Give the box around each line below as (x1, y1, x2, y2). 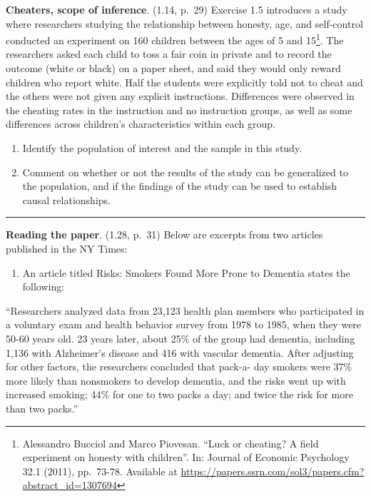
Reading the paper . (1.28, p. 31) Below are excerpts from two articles (6, 227, 323, 242)
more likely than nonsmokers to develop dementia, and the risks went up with (6, 373, 346, 388)
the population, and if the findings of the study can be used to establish (22, 178, 337, 193)
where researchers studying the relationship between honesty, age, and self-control (6, 16, 363, 31)
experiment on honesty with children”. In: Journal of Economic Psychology (22, 450, 350, 465)
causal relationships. (22, 192, 111, 207)
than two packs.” (6, 400, 78, 415)
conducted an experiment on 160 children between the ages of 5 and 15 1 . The (6, 31, 344, 47)
